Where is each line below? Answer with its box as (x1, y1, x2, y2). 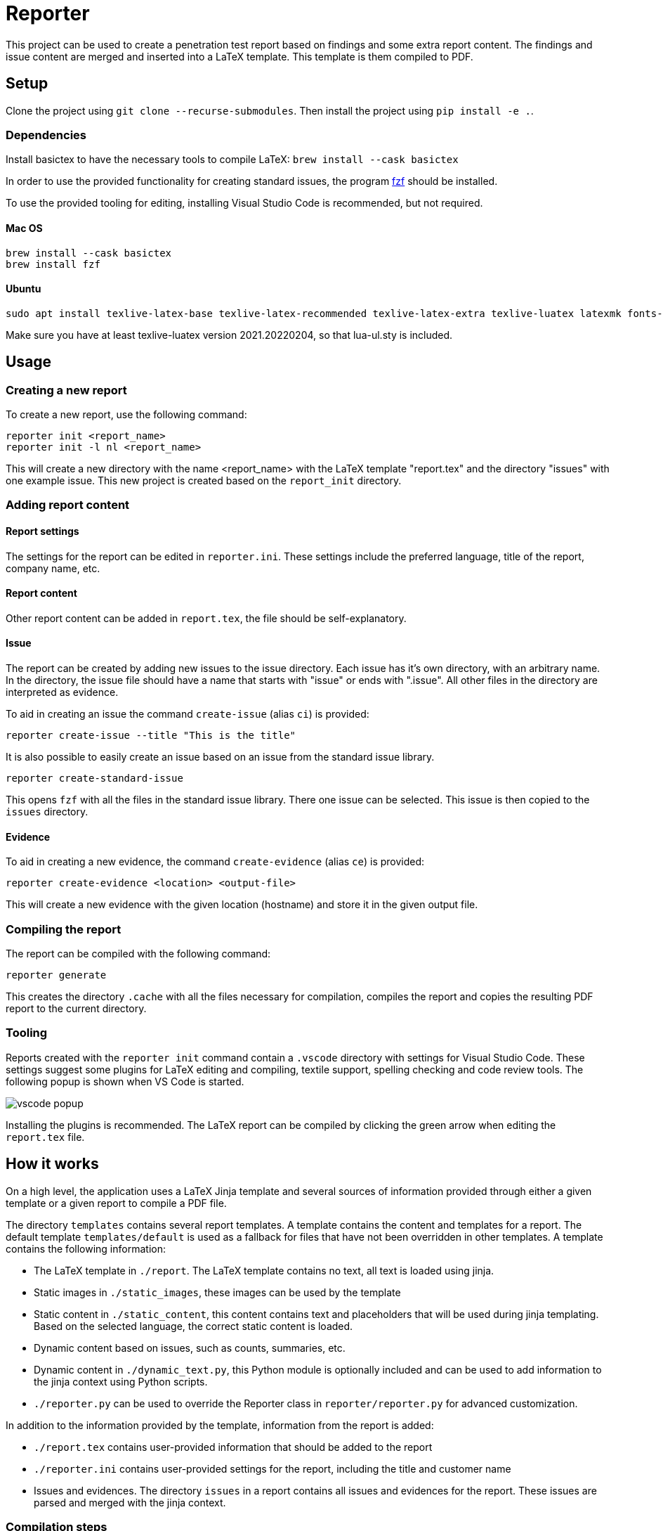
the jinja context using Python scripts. (34, 1375, 208, 1388)
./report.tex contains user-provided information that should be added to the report (34, 1440, 433, 1453)
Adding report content (6, 498, 130, 512)
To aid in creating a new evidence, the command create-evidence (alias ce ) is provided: (6, 855, 425, 868)
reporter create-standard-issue (6, 773, 183, 784)
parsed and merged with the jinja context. (34, 1496, 226, 1509)
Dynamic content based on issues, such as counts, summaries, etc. (34, 1341, 346, 1354)
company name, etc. (6, 562, 100, 574)
